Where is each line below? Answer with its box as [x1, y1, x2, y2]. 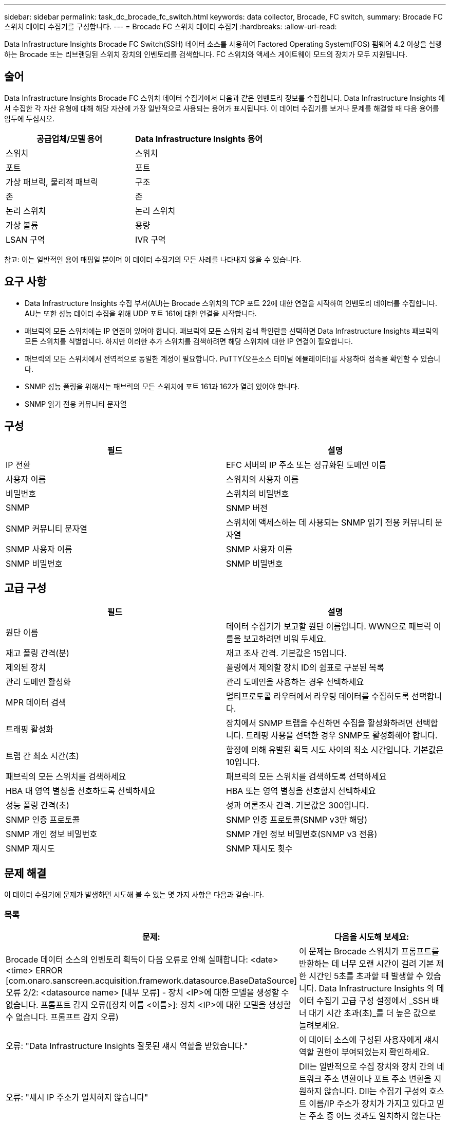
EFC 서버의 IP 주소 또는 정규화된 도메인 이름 [226, 459, 387, 470]
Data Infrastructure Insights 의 [318, 983, 435, 993]
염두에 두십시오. [4, 114, 55, 123]
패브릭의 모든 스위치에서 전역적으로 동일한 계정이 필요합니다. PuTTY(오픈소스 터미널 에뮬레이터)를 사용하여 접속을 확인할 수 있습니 [25, 354, 441, 363]
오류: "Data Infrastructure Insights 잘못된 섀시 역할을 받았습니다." [6, 1040, 248, 1051]
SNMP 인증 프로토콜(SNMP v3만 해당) [226, 814, 368, 825]
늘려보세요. [299, 1020, 340, 1030]
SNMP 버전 [226, 502, 268, 513]
